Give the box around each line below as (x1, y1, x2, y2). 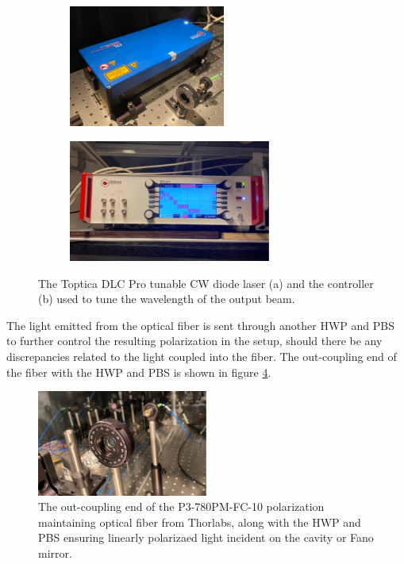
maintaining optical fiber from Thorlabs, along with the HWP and (38, 513, 361, 530)
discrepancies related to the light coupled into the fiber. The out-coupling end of (6, 347, 397, 364)
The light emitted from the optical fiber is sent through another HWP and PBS (6, 317, 394, 333)
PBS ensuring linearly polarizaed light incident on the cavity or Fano (38, 529, 374, 546)
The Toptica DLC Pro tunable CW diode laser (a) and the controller (38, 274, 374, 291)
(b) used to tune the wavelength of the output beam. (38, 290, 295, 307)
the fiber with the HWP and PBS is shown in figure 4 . (6, 363, 271, 380)
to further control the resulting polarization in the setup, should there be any (6, 332, 383, 349)
